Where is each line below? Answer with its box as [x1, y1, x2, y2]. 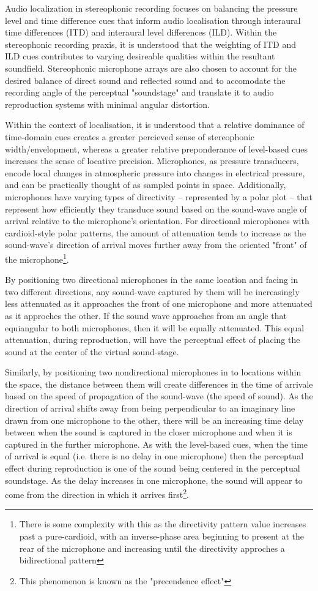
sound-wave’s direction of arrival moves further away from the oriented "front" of [5, 238, 307, 251]
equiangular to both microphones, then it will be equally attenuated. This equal [5, 321, 305, 334]
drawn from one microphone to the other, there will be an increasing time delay [5, 413, 304, 426]
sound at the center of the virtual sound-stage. [5, 345, 179, 358]
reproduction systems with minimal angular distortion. [5, 97, 210, 110]
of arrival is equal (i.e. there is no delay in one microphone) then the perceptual [5, 450, 304, 462]
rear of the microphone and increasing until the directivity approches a [19, 541, 285, 554]
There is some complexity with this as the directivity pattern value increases [19, 518, 306, 530]
